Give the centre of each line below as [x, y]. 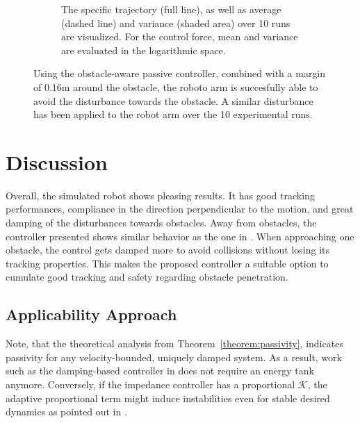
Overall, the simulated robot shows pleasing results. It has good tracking [160, 195]
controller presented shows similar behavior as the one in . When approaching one [180, 236]
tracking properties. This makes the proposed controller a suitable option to [167, 263]
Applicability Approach [91, 314]
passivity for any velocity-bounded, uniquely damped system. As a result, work [174, 357]
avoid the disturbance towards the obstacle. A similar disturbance [173, 100]
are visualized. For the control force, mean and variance [180, 36]
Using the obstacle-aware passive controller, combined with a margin [180, 73]
